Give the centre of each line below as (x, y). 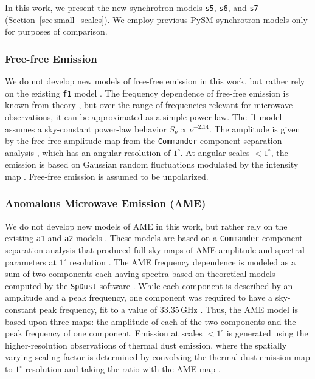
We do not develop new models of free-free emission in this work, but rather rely (155, 81)
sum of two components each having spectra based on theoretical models (140, 274)
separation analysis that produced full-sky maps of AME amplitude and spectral (155, 250)
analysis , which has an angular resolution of (88, 152)
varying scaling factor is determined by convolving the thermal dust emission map (157, 357)
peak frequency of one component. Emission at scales (104, 333)
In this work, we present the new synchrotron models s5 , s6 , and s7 (132, 7)
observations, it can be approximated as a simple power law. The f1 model (144, 116)
